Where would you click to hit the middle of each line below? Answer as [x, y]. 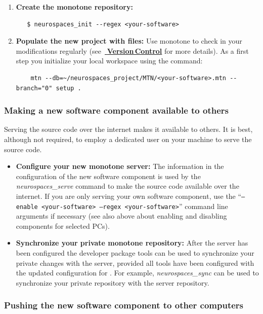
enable [27, 207]
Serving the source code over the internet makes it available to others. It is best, [128, 129]
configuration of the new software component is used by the [108, 176]
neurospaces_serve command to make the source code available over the [127, 186]
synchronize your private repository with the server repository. [113, 282]
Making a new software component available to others [117, 110]
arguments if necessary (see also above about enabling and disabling [121, 216]
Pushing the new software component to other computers [124, 305]
